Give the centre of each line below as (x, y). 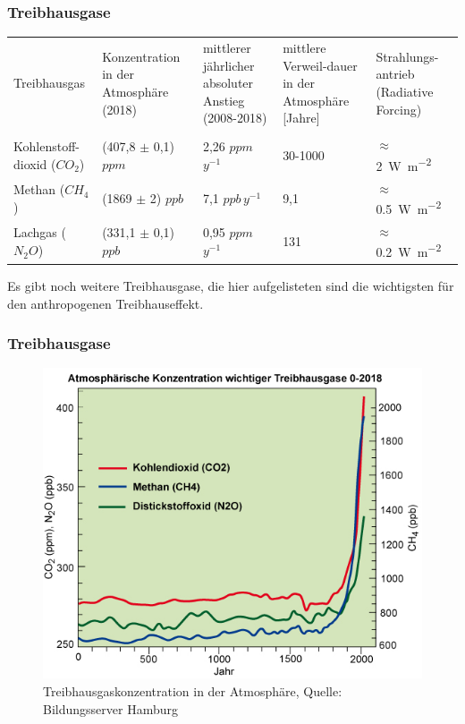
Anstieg (224, 100)
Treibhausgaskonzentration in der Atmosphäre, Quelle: (193, 691)
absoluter (228, 83)
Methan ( (39, 189)
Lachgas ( (40, 232)
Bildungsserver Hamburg (110, 708)
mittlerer (227, 47)
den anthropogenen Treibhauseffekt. (106, 303)
